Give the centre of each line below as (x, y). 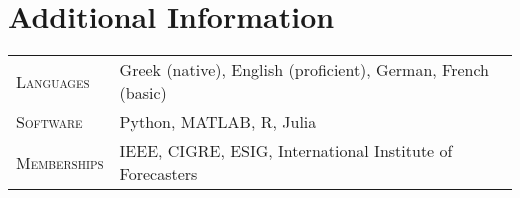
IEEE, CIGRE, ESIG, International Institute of (286, 151)
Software (49, 122)
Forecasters (158, 174)
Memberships (60, 162)
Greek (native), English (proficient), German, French (304, 70)
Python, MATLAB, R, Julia (218, 122)
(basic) (143, 93)
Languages (53, 81)
